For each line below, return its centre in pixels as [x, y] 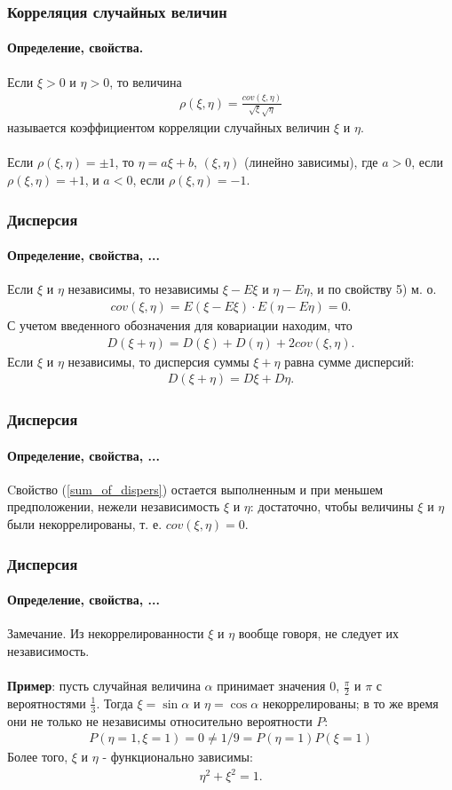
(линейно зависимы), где [311, 162]
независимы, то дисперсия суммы [159, 361]
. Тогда [115, 703]
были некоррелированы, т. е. [85, 524]
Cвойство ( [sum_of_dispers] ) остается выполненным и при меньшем [195, 489]
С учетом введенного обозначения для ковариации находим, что [180, 324]
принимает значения [271, 686]
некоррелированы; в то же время [350, 703]
